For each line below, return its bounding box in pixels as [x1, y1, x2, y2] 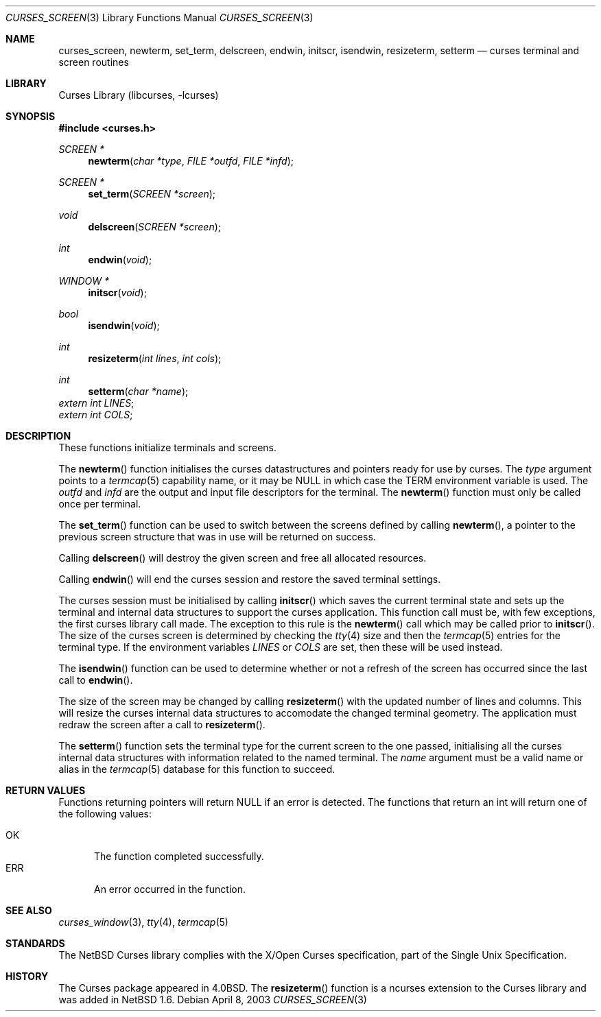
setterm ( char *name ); [88, 385, 189, 397]
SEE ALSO [5, 905, 52, 916]
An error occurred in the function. [94, 883, 246, 895]
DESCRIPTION [5, 430, 71, 442]
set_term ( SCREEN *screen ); [88, 188, 216, 200]
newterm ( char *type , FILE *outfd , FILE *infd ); [88, 155, 294, 167]
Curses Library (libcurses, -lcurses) [58, 89, 219, 101]
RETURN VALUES [5, 785, 86, 796]
